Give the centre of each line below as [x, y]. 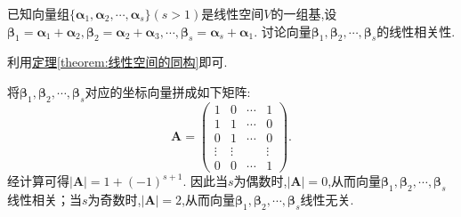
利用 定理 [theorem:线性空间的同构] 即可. [117, 62]
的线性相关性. [416, 31]
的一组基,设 [304, 13]
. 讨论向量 [283, 31]
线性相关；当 [44, 199]
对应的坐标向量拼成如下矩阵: [168, 91]
